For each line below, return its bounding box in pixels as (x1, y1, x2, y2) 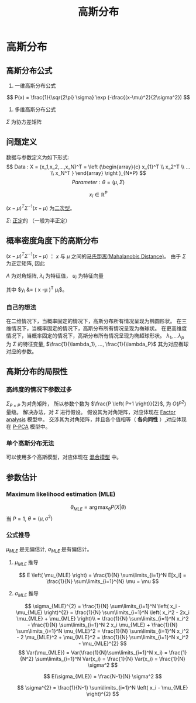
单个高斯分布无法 (6, 439, 54, 447)
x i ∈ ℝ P (89, 189, 108, 199)
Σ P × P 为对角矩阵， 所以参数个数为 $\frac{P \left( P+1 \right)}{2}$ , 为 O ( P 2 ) (6, 399, 186, 408)
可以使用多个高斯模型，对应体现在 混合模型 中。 (6, 454, 122, 461)
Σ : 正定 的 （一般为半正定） (6, 217, 71, 224)
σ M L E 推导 (14, 590, 39, 598)
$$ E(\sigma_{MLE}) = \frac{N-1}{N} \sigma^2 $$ (43, 673, 162, 680)
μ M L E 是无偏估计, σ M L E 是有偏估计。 (6, 545, 92, 554)
